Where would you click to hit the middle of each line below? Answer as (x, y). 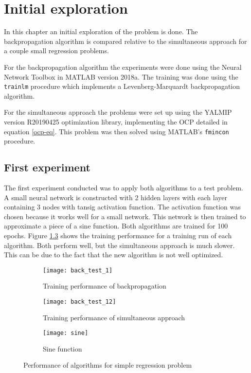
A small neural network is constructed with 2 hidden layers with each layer (116, 197)
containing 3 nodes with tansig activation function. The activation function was (122, 207)
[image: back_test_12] (80, 301)
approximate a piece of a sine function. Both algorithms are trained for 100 (116, 226)
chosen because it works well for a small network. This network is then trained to (125, 216)
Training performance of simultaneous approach (114, 317)
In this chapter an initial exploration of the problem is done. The (101, 31)
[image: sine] (66, 333)
